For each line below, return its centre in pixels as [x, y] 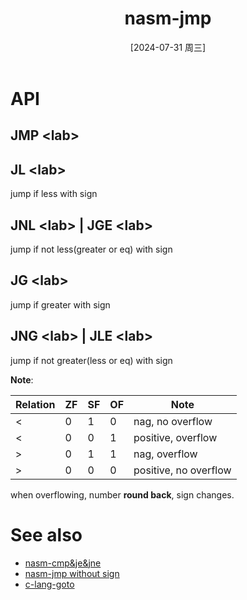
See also [46, 534]
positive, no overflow [182, 470]
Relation [35, 404]
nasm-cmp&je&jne [63, 563]
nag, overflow [165, 454]
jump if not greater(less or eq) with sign [91, 360]
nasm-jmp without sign [72, 573]
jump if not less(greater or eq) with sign [91, 249]
